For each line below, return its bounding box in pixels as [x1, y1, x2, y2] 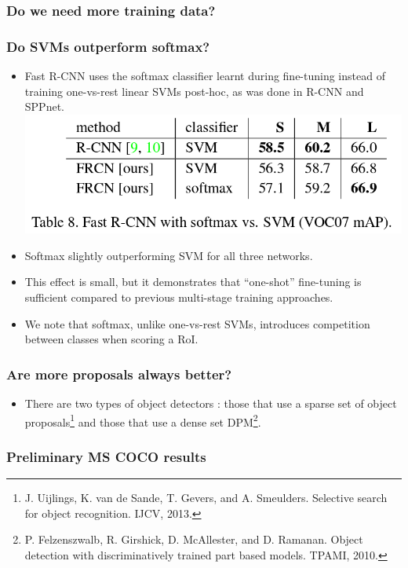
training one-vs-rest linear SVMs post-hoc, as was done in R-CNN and [24, 82, 364, 99]
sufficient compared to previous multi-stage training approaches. [24, 289, 333, 306]
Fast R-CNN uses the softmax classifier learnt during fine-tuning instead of [24, 68, 385, 84]
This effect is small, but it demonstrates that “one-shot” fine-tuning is [24, 273, 362, 290]
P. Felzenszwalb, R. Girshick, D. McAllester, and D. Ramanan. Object [24, 531, 363, 548]
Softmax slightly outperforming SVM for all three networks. [24, 247, 313, 263]
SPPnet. [24, 98, 64, 115]
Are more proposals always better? [6, 364, 232, 383]
